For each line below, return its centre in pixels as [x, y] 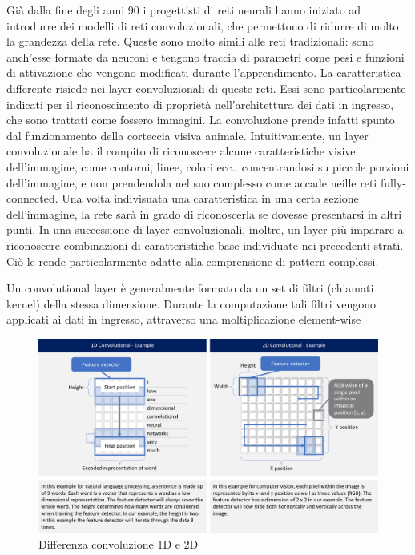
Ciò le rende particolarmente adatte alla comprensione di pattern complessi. [193, 261]
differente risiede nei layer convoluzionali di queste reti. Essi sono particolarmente [206, 88]
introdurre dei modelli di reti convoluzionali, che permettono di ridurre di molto [203, 25]
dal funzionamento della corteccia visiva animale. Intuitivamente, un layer [187, 135]
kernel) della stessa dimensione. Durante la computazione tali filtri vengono [191, 303]
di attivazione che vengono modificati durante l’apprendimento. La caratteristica [204, 72]
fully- [393, 182]
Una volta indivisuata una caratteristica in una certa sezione [210, 198]
